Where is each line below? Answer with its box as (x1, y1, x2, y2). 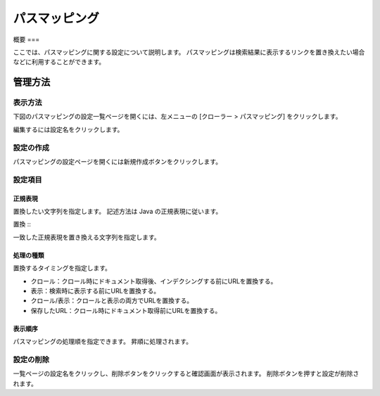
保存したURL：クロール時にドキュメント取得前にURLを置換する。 (30, 306, 222, 314)
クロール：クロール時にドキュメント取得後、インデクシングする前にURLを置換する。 (30, 276, 277, 285)
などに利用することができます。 (13, 58, 106, 66)
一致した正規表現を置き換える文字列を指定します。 (13, 233, 161, 241)
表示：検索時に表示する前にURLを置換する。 (30, 286, 160, 295)
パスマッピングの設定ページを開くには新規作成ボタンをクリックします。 (13, 158, 222, 166)
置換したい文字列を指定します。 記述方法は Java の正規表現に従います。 (13, 207, 222, 215)
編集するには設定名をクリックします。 (13, 125, 124, 134)
